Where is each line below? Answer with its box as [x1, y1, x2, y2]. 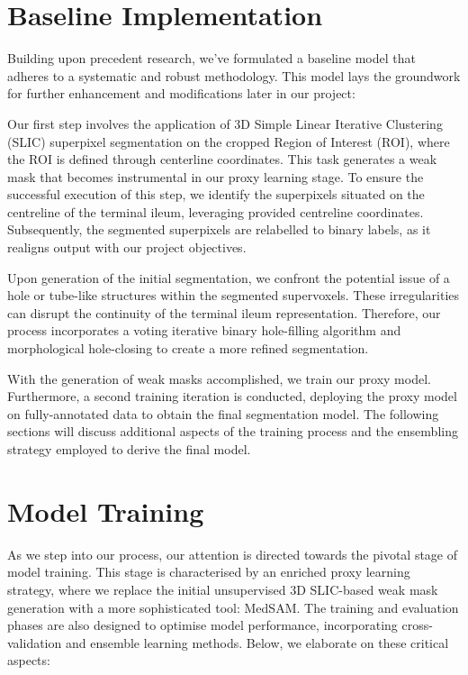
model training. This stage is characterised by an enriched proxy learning [7, 562, 410, 581]
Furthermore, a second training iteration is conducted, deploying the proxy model [7, 387, 457, 406]
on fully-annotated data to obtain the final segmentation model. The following [7, 404, 439, 423]
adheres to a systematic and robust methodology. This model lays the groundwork [7, 66, 461, 85]
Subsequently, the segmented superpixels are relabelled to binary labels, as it [7, 220, 431, 239]
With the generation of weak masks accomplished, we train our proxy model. [7, 369, 431, 388]
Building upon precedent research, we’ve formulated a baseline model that [7, 49, 416, 68]
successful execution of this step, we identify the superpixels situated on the [7, 185, 425, 204]
